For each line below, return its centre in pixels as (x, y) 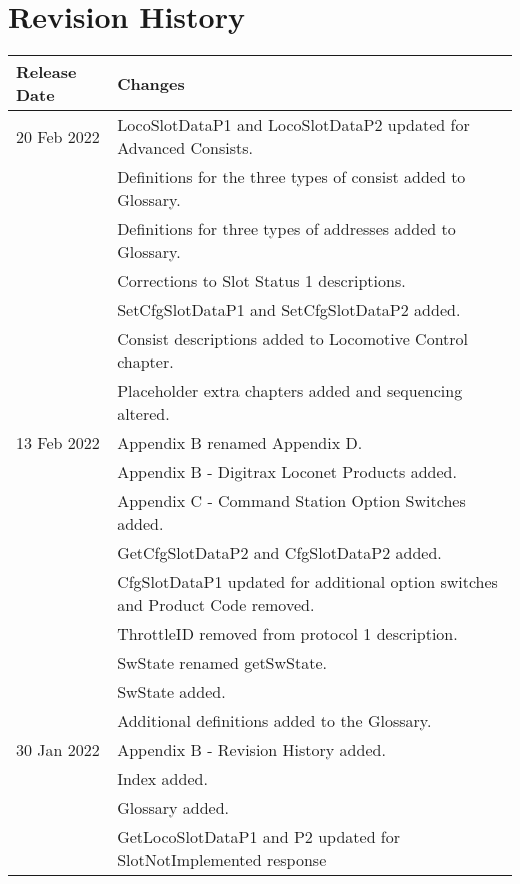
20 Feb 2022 (58, 136)
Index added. (162, 779)
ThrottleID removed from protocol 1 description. (287, 634)
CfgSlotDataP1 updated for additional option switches (307, 582)
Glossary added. (173, 808)
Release (46, 72)
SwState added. (171, 692)
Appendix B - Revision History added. (251, 750)
